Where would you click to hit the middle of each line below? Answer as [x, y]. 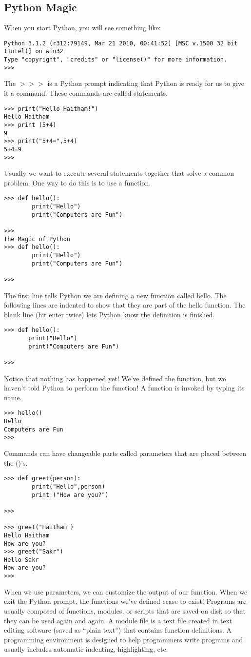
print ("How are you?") [70, 495]
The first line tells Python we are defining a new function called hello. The [115, 295]
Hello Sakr [21, 560]
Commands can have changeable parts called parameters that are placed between [125, 453]
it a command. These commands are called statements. [86, 93]
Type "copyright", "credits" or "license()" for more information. [116, 60]
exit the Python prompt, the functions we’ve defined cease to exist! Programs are [125, 601]
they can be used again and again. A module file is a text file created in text [118, 620]
